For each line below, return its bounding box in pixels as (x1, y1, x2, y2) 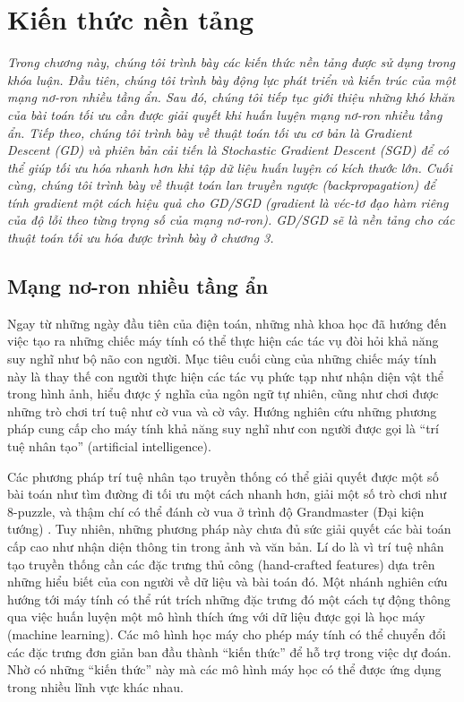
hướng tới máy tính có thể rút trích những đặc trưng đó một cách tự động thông (7, 589, 451, 608)
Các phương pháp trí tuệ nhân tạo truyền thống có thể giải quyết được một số (7, 467, 439, 485)
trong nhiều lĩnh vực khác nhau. (7, 677, 184, 696)
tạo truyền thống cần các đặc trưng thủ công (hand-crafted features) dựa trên (7, 554, 435, 573)
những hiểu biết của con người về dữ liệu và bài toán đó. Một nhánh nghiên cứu (7, 572, 448, 591)
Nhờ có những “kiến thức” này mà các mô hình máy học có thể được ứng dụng (7, 660, 442, 679)
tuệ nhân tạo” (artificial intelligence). (7, 437, 211, 456)
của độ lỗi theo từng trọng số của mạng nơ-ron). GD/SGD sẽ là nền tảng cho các (7, 210, 455, 229)
